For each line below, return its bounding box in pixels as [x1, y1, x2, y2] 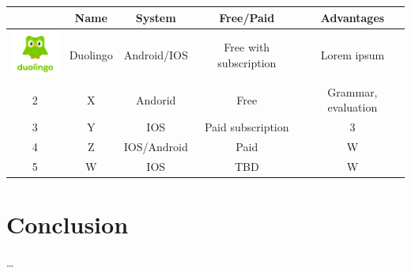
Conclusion [6, 208, 129, 241]
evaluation [327, 99, 378, 116]
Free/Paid [219, 9, 275, 25]
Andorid [136, 91, 176, 108]
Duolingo [69, 47, 113, 63]
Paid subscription [204, 119, 289, 135]
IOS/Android [123, 138, 188, 155]
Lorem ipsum [320, 47, 385, 63]
